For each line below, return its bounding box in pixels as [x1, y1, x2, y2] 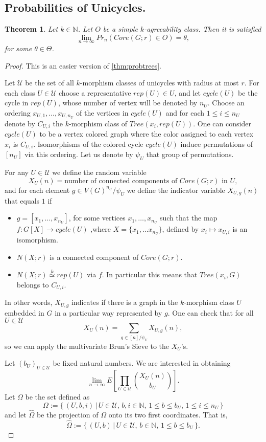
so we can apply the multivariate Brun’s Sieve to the [5, 340, 170, 351]
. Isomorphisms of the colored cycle [33, 138, 143, 149]
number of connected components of [64, 177, 178, 185]
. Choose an [207, 97, 245, 108]
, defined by [162, 224, 199, 234]
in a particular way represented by [55, 307, 162, 318]
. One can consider [193, 118, 251, 128]
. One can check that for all [167, 307, 254, 318]
